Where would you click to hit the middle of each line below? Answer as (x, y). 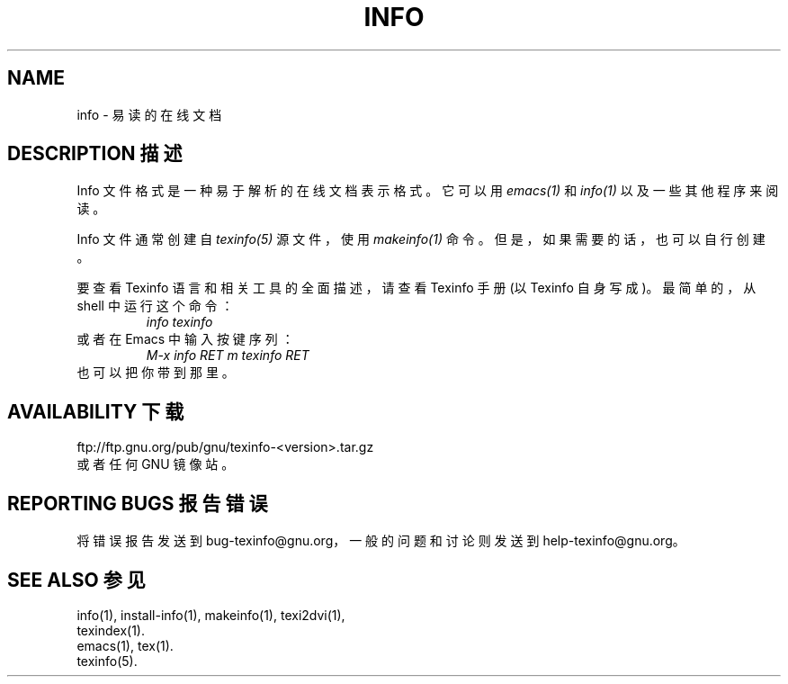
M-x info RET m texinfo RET (228, 355)
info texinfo (179, 322)
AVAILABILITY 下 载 (96, 411)
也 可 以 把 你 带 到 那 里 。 (156, 373)
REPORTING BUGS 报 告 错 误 (138, 503)
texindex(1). (111, 630)
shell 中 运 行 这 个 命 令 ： (155, 306)
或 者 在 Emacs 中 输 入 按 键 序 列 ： (185, 339)
